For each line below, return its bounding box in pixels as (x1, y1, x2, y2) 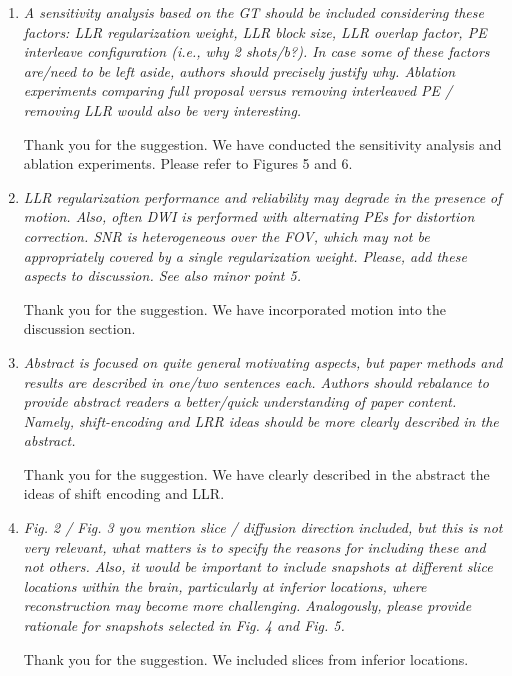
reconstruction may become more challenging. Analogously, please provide (23, 595, 472, 616)
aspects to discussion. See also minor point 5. (23, 265, 301, 286)
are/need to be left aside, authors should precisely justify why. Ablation (23, 60, 456, 81)
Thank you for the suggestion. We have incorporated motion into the (23, 298, 447, 319)
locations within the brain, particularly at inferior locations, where (23, 575, 427, 596)
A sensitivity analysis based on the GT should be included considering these (23, 2, 484, 22)
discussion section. (23, 318, 136, 339)
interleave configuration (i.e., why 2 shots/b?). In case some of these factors (23, 41, 490, 62)
